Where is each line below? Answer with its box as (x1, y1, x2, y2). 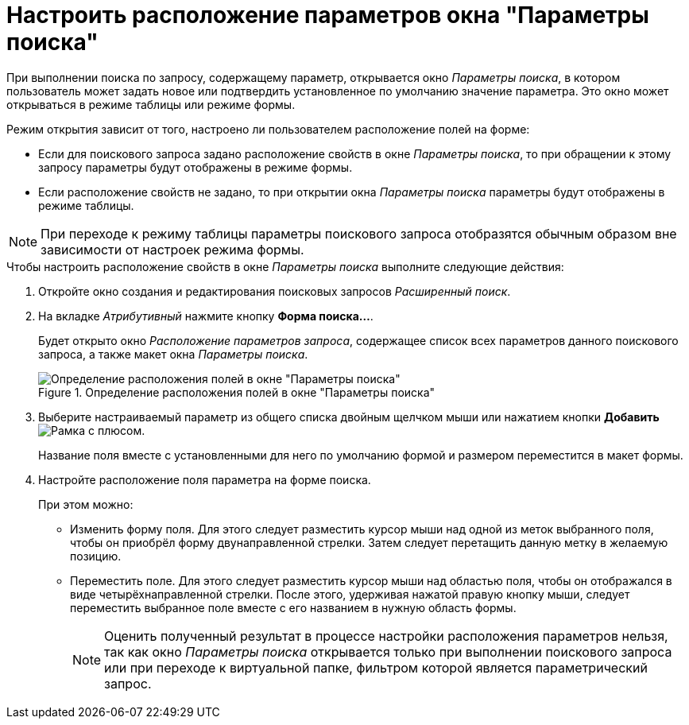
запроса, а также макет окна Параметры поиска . (38, 347, 308, 361)
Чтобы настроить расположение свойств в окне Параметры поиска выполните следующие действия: (6, 259, 564, 273)
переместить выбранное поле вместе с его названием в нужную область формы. (70, 600, 517, 615)
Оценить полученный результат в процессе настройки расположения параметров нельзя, (104, 627, 668, 644)
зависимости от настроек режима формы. (41, 241, 304, 258)
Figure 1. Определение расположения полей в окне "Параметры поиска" (38, 385, 435, 399)
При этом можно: (38, 497, 134, 511)
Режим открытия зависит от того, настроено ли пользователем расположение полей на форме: (6, 122, 530, 136)
